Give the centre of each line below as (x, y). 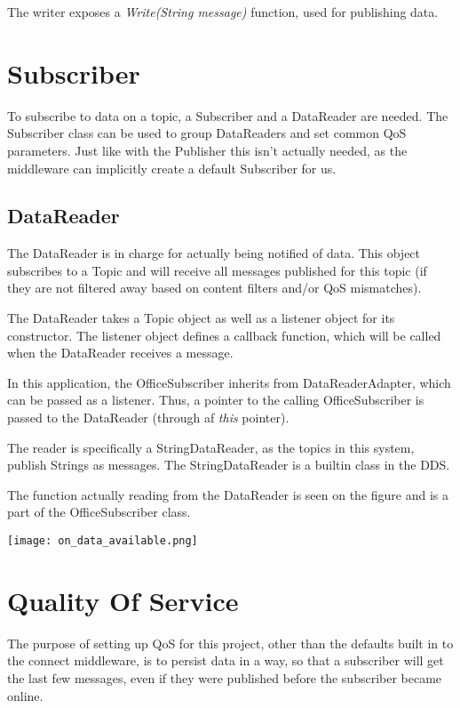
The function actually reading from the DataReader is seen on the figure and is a (228, 494)
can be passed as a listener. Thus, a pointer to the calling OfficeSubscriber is (216, 400)
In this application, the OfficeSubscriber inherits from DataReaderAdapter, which (229, 382)
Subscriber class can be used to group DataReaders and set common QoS (207, 133)
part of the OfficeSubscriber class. (99, 512)
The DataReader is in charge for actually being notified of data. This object (214, 253)
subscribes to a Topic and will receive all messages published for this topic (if (217, 270)
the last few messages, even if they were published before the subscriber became (225, 677)
